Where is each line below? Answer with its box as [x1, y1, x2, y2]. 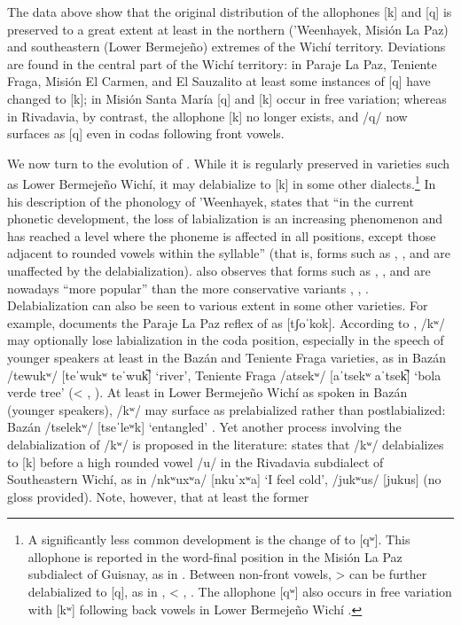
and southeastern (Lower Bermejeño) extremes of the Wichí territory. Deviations [7, 37, 446, 56]
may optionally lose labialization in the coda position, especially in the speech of [7, 331, 444, 349]
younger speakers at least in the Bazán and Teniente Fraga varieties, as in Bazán [7, 348, 446, 366]
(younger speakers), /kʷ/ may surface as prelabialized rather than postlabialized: [7, 400, 446, 418]
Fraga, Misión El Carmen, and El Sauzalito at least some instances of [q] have [7, 72, 431, 90]
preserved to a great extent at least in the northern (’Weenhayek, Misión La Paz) [7, 20, 449, 38]
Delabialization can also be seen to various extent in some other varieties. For [7, 296, 428, 315]
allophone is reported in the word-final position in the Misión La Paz [27, 547, 402, 566]
